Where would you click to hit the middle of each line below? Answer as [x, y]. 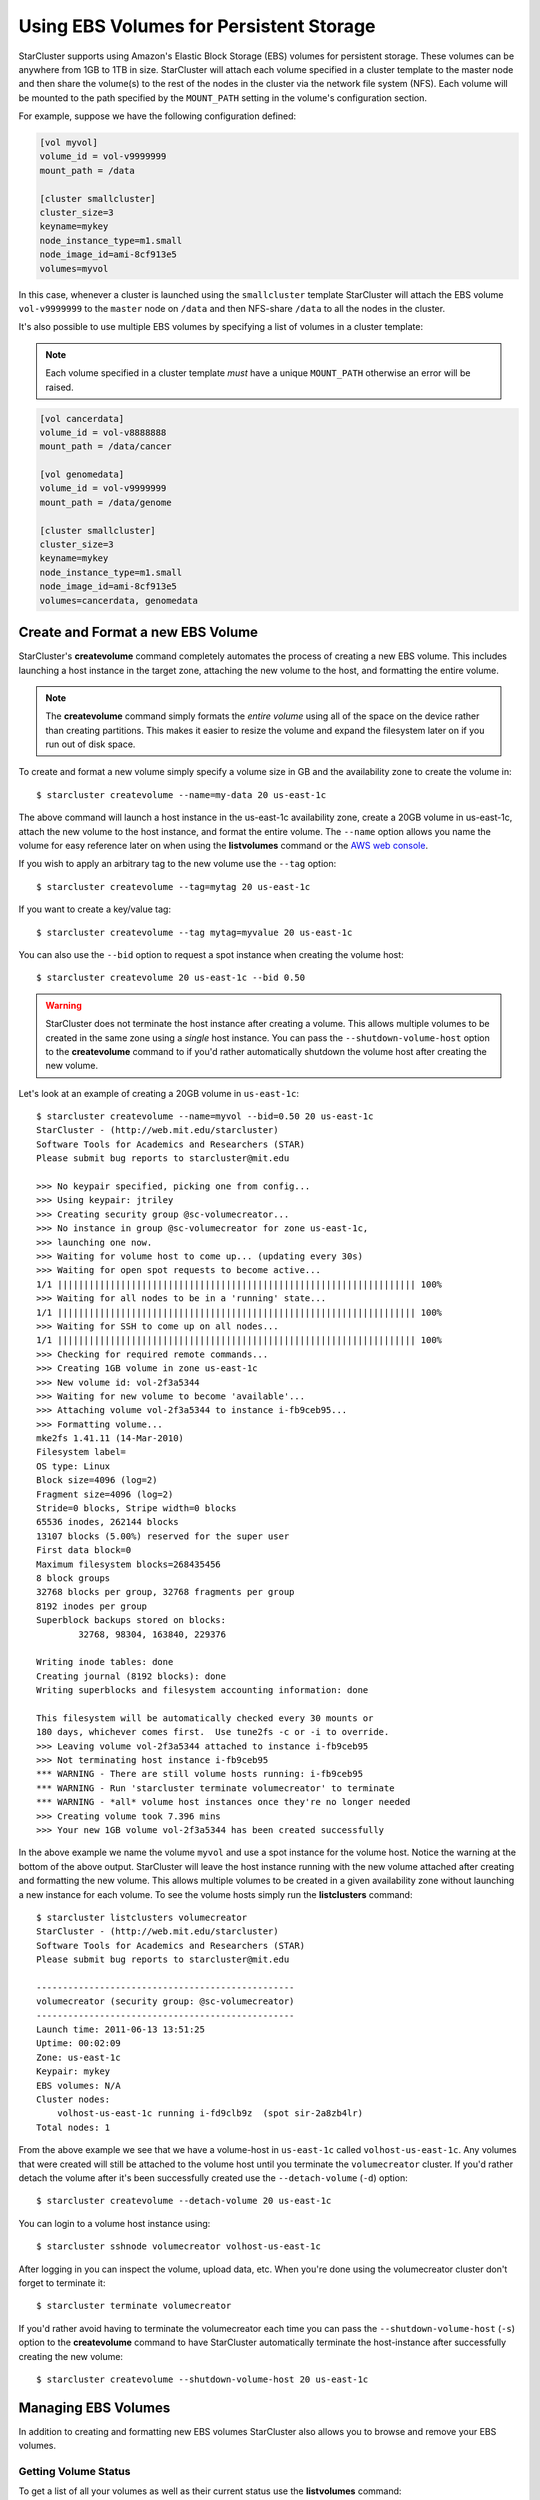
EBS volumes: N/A [78, 2085]
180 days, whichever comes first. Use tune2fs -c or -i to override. [213, 1732]
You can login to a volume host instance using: [114, 2223]
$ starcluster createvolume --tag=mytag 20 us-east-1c [173, 886]
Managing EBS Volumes [94, 2407]
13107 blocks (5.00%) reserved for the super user [163, 1536]
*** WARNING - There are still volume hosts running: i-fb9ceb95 [200, 1774]
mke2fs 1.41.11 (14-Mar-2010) [110, 1438]
